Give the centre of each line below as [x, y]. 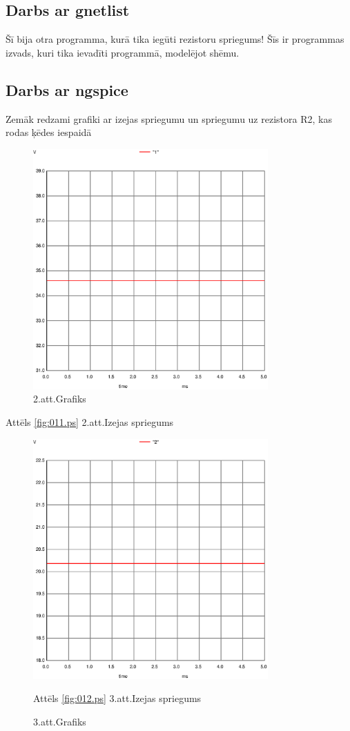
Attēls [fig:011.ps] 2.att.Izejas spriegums [90, 421]
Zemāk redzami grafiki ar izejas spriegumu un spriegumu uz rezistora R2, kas [169, 118]
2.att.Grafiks [60, 399]
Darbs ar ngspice [67, 89]
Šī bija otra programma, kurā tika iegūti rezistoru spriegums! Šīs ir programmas [175, 39]
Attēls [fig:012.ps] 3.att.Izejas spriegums [117, 698]
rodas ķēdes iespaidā [49, 132]
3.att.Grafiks [60, 721]
